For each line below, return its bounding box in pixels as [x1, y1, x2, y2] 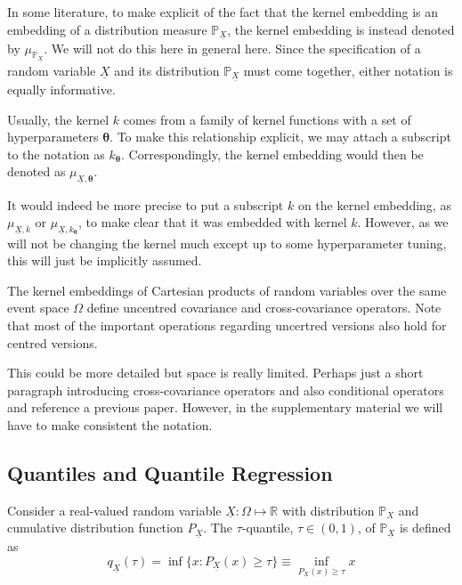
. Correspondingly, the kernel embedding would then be [121, 144, 424, 163]
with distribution [281, 500, 375, 519]
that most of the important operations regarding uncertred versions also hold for [7, 315, 447, 334]
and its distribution [114, 61, 220, 79]
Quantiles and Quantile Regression [7, 459, 333, 486]
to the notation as [7, 144, 105, 163]
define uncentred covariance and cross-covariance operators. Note [86, 298, 442, 317]
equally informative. [7, 79, 116, 98]
